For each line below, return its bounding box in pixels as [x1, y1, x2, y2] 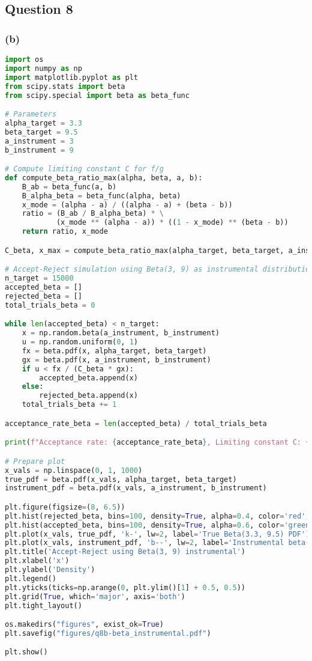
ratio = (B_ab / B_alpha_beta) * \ [22, 209, 164, 218]
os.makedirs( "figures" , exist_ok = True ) [5, 620, 164, 629]
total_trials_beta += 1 [22, 400, 117, 409]
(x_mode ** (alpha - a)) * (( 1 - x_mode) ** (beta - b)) [56, 218, 289, 227]
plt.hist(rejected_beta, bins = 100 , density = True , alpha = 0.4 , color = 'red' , [5, 511, 310, 520]
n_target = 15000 [5, 274, 74, 283]
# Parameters [5, 110, 56, 119]
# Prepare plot [5, 457, 65, 466]
